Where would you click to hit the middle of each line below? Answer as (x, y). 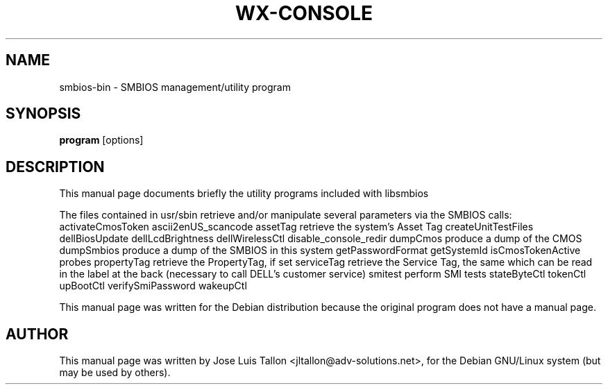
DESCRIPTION (55, 167)
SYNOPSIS (43, 114)
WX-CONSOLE (304, 13)
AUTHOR (37, 334)
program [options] (101, 140)
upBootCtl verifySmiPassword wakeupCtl (153, 286)
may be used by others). (115, 373)
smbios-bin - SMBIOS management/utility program (175, 87)
